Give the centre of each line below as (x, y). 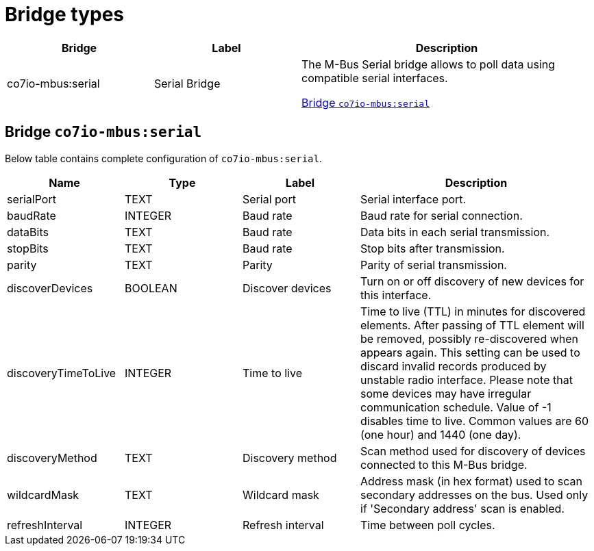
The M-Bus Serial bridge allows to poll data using (429, 64)
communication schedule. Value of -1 (456, 407)
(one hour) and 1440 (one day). (441, 434)
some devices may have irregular (446, 393)
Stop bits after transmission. (433, 248)
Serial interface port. (413, 199)
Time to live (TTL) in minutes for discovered (473, 311)
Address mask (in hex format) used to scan (471, 481)
